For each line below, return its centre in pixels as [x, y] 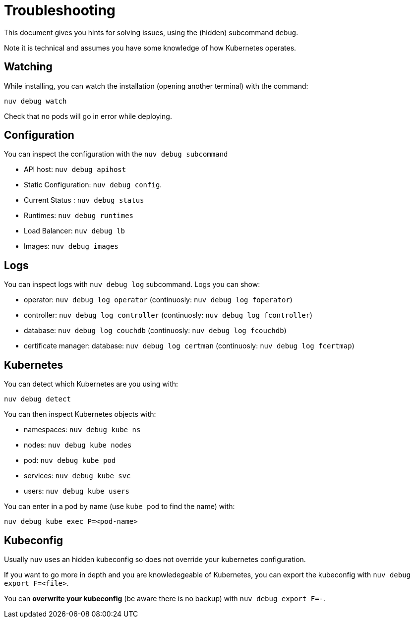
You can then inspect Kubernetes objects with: [80, 414]
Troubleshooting [60, 10]
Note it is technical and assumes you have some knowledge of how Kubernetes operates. [150, 48]
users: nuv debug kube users [77, 491]
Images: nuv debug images [71, 246]
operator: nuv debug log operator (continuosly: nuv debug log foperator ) [158, 300]
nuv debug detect [37, 399]
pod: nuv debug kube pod [70, 460]
